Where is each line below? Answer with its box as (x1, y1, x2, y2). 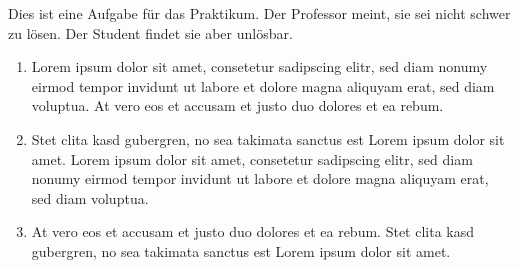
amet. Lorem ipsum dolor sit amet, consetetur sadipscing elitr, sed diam (31, 148, 473, 169)
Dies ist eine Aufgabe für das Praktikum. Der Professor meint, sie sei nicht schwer (8, 3, 511, 23)
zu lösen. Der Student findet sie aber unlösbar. (8, 22, 293, 43)
